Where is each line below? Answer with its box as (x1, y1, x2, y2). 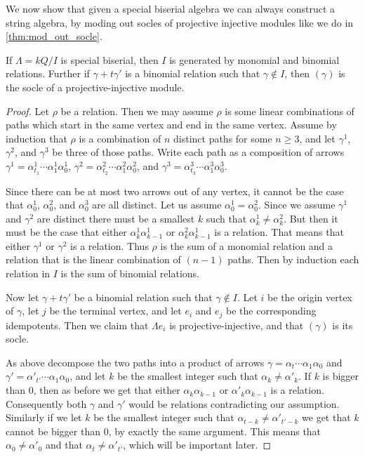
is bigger (322, 369, 359, 383)
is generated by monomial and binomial (169, 52, 340, 67)
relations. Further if (6, 66, 90, 81)
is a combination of (79, 131, 161, 145)
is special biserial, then (60, 52, 159, 67)
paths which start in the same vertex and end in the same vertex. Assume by (6, 117, 337, 132)
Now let (6, 289, 39, 304)
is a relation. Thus (70, 238, 149, 253)
